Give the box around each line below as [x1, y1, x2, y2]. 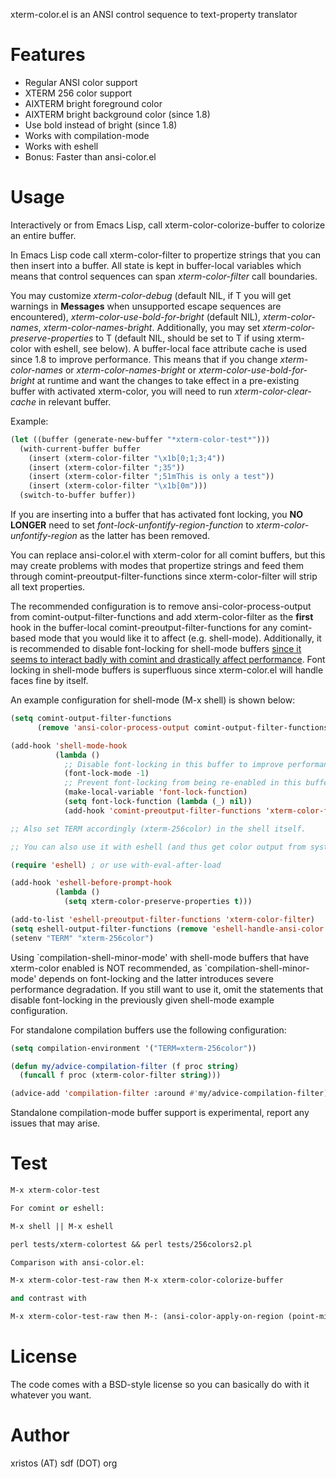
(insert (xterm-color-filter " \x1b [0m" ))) [28, 481, 208, 491]
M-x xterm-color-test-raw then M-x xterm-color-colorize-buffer [10, 1275, 284, 1286]
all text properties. [10, 581, 86, 593]
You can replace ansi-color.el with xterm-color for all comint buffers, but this [10, 549, 326, 561]
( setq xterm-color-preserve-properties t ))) [63, 897, 253, 907]
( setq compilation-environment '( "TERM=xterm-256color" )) [10, 1043, 257, 1053]
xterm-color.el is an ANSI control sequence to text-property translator [10, 9, 298, 20]
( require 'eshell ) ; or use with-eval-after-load [10, 860, 222, 870]
